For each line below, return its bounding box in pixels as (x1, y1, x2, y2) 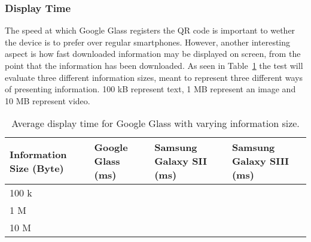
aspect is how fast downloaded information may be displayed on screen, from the (5, 47, 301, 60)
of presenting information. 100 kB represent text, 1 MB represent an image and (5, 83, 296, 95)
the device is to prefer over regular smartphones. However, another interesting (5, 35, 291, 48)
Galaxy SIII (231, 154, 289, 168)
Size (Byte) (10, 161, 64, 175)
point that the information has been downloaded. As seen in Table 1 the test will (5, 59, 303, 71)
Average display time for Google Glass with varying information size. (11, 116, 300, 131)
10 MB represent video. (5, 94, 90, 107)
